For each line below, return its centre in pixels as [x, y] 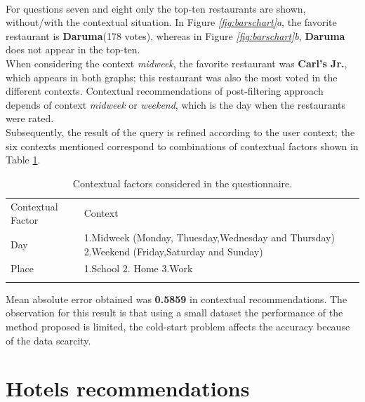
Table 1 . [23, 160]
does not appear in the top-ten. [73, 49]
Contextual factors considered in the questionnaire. [182, 183]
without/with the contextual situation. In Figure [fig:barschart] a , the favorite [171, 22]
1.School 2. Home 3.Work [138, 268]
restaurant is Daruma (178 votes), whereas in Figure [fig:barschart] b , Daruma [175, 35]
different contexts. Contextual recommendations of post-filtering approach [165, 91]
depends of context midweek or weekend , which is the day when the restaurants [176, 104]
